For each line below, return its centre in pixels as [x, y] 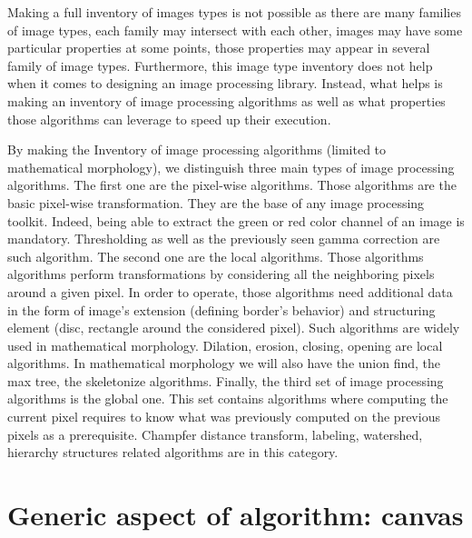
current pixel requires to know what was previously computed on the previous [224, 417]
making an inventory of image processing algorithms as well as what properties [226, 100]
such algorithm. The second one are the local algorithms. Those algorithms [216, 256]
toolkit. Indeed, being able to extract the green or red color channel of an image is [236, 220]
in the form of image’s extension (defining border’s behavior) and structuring [221, 309]
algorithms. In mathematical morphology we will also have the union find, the [224, 363]
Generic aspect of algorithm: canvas [236, 515]
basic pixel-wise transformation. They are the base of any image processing [216, 202]
